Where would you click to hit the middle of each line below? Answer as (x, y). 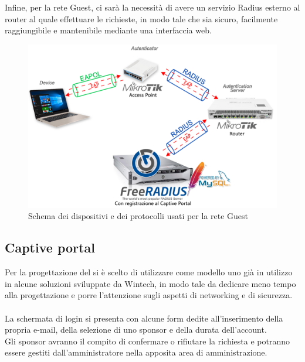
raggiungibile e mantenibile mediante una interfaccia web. (108, 30)
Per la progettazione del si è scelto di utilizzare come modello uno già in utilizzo (149, 272)
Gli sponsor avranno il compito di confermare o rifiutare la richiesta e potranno (148, 341)
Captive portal (50, 247)
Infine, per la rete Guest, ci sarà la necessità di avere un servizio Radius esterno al (152, 7)
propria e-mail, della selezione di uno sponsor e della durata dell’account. (136, 329)
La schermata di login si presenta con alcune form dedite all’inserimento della (144, 318)
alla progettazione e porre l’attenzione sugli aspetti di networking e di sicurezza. (149, 295)
